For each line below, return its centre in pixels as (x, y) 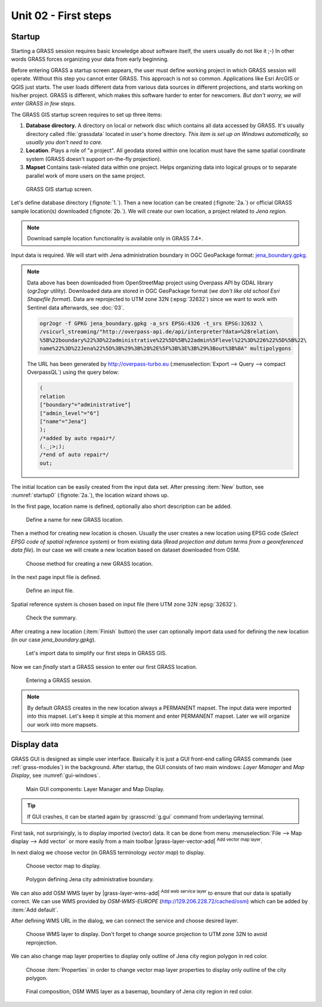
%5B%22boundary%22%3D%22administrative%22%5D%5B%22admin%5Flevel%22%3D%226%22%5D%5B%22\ (173, 340)
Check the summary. (52, 618)
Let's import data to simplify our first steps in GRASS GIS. (96, 653)
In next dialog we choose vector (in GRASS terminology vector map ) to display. (108, 852)
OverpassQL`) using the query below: (73, 372)
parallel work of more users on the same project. (86, 175)
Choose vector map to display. (64, 866)
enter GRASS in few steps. (43, 104)
